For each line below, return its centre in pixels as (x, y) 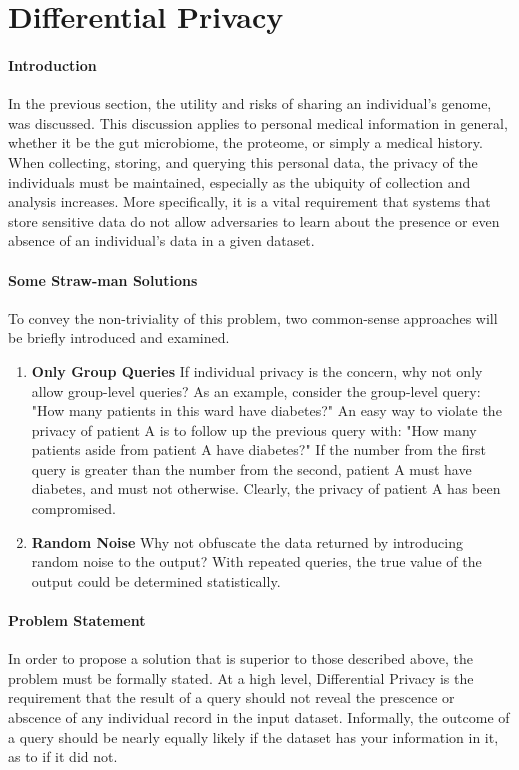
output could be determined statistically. (156, 580)
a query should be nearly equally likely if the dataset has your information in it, (253, 736)
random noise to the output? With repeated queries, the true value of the (256, 561)
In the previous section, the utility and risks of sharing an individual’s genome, (250, 103)
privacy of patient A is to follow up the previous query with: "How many (254, 429)
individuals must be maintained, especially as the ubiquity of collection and (239, 181)
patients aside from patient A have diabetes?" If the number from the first (258, 449)
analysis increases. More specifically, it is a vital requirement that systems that (249, 201)
